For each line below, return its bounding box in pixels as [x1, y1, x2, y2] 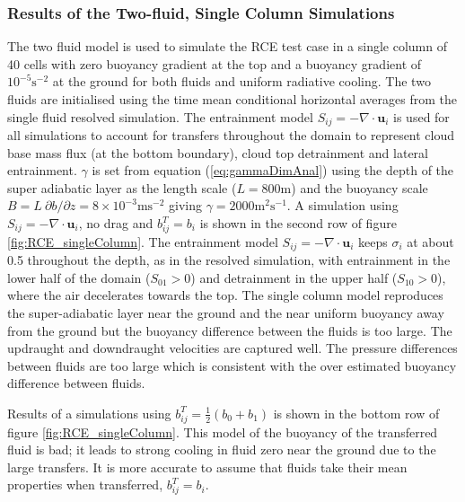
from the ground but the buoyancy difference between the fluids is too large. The [7, 321, 452, 339]
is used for [393, 107, 450, 126]
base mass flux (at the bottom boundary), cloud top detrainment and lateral [7, 143, 428, 162]
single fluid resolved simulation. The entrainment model [7, 107, 313, 126]
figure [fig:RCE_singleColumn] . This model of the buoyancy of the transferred [7, 422, 438, 441]
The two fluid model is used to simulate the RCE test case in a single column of [7, 37, 447, 56]
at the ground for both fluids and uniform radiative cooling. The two [52, 72, 431, 91]
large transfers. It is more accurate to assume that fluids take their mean [7, 457, 408, 476]
